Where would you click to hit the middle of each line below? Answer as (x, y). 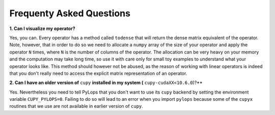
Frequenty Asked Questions (70, 13)
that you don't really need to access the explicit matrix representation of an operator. (98, 73)
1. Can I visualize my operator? (42, 28)
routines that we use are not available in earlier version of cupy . (76, 106)
